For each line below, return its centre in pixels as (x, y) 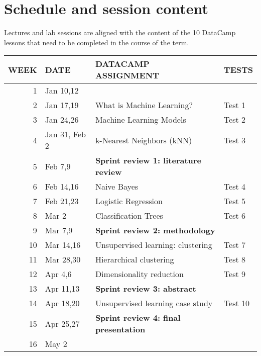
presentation (120, 329)
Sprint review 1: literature (148, 160)
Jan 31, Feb (65, 134)
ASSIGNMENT (127, 75)
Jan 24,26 (62, 120)
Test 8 (235, 259)
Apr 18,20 (62, 303)
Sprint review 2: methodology (155, 230)
